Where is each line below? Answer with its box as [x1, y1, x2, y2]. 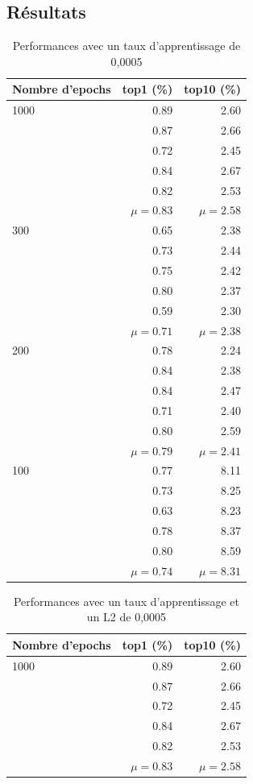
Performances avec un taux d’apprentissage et [13, 592, 240, 609]
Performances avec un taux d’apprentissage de [12, 37, 241, 54]
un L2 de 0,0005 [86, 608, 167, 625]
